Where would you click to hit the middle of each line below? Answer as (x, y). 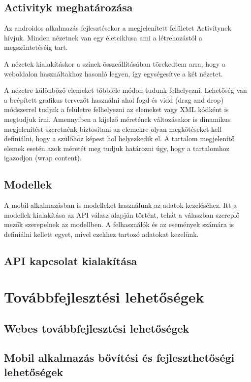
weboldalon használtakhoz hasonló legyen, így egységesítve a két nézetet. (113, 73)
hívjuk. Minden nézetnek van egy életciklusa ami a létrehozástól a (103, 37)
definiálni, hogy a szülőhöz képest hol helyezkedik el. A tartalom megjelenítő (119, 138)
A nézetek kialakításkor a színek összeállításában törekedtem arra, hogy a (115, 63)
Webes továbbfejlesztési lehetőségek (97, 328)
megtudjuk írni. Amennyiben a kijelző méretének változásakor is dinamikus (117, 119)
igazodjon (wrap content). (43, 158)
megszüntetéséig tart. (36, 47)
